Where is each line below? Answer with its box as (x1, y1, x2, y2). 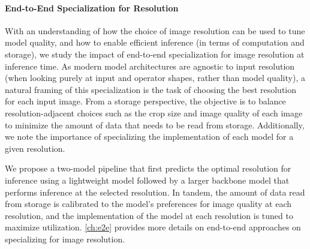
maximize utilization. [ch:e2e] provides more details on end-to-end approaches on (5, 221, 301, 233)
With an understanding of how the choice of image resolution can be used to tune (5, 24, 305, 37)
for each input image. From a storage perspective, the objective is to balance (5, 95, 286, 107)
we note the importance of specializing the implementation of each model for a (5, 130, 294, 143)
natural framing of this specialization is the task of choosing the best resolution (5, 83, 297, 95)
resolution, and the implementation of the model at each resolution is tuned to (5, 209, 293, 221)
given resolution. (5, 142, 65, 154)
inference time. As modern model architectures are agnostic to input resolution (5, 59, 295, 72)
